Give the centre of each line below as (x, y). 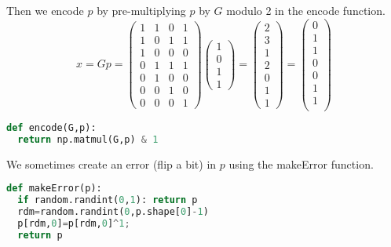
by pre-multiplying (141, 10)
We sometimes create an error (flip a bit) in (111, 163)
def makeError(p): (54, 189)
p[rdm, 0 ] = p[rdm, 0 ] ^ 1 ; (74, 223)
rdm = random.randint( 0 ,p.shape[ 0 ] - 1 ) (113, 212)
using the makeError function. (301, 163)
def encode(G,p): (51, 127)
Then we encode (45, 10)
